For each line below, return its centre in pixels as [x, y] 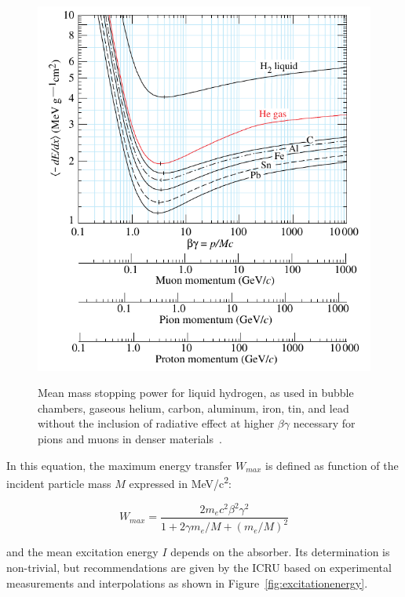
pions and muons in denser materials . [130, 439]
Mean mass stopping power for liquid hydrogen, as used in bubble [196, 393]
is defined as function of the [332, 465]
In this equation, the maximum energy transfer [119, 465]
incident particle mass [59, 483]
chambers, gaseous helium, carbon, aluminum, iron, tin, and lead [193, 408]
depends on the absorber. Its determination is [280, 552]
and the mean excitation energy [82, 552]
